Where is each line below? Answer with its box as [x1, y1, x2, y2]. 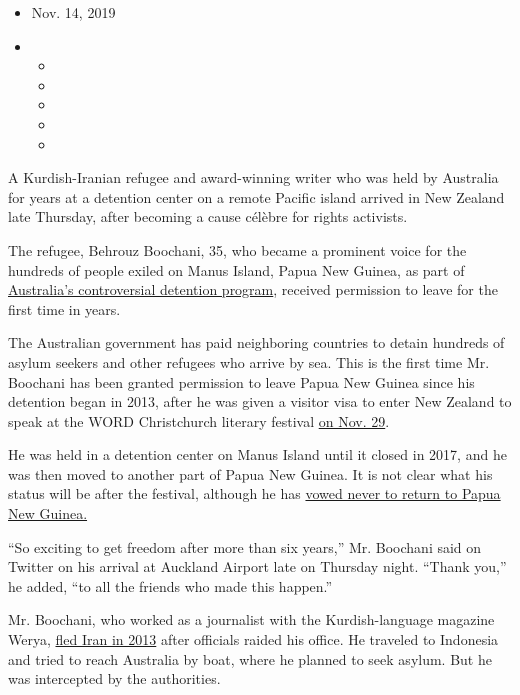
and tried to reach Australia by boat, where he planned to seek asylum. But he [8, 648, 492, 669]
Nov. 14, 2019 [31, 2, 116, 22]
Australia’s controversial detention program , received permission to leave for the [8, 279, 498, 300]
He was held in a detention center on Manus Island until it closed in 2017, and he [8, 444, 507, 465]
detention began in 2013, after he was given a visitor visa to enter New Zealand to [8, 391, 512, 412]
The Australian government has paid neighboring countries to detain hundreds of [8, 332, 505, 353]
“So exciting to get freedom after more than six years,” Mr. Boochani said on [8, 536, 482, 557]
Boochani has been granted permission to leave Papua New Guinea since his [8, 371, 475, 392]
